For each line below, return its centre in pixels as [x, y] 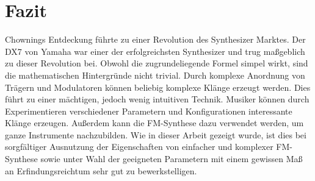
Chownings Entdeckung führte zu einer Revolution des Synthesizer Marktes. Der [155, 39]
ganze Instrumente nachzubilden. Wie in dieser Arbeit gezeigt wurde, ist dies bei [156, 134]
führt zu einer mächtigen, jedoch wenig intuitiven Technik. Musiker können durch [157, 99]
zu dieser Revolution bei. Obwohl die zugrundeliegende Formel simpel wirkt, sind [157, 63]
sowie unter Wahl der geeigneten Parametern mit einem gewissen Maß [172, 159]
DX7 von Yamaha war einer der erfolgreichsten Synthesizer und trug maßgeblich [155, 51]
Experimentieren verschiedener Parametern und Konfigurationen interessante [149, 111]
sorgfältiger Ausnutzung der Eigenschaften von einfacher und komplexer [139, 147]
